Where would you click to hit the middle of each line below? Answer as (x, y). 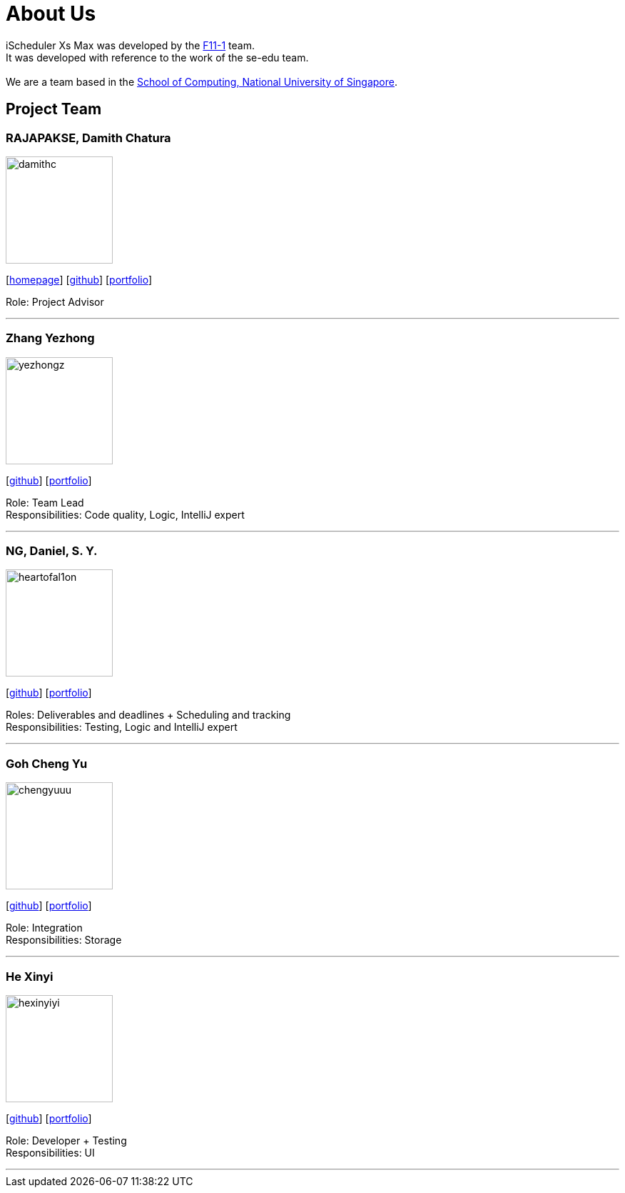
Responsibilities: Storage (64, 940)
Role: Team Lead (45, 502)
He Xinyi (30, 976)
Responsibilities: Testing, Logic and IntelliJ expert (122, 727)
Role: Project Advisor (55, 301)
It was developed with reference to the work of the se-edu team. (157, 57)
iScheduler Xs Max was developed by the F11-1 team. (130, 45)
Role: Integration (44, 928)
